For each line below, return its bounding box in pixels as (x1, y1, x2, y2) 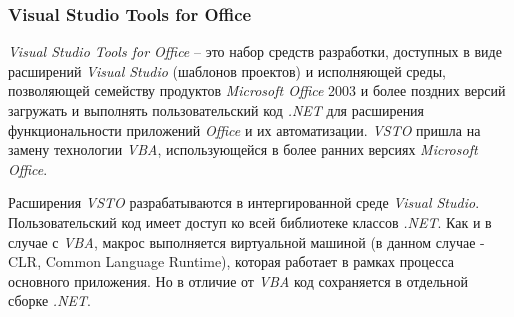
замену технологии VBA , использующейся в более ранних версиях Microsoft (8, 139, 478, 160)
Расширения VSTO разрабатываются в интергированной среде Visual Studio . (8, 192, 480, 213)
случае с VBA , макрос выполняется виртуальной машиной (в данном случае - (8, 231, 485, 252)
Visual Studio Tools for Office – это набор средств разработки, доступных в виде (8, 41, 502, 62)
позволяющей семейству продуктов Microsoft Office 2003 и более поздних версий (8, 80, 506, 101)
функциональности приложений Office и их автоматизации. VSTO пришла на (8, 119, 481, 140)
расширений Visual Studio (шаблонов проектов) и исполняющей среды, (8, 60, 447, 81)
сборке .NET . (8, 290, 91, 311)
